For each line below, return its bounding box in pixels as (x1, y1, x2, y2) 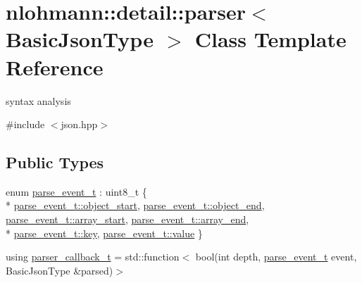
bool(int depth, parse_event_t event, (195, 249, 357, 264)
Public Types (6, 151, 104, 173)
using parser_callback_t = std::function (6, 249, 180, 264)
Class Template (194, 25, 347, 54)
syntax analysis (6, 93, 71, 108)
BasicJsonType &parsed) (6, 263, 113, 277)
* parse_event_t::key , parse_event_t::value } (6, 225, 203, 240)
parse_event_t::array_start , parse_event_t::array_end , (6, 212, 249, 227)
